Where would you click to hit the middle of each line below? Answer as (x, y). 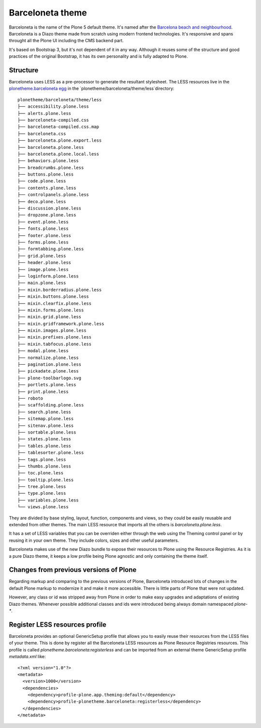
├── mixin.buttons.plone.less (53, 297)
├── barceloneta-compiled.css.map (58, 127)
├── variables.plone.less (48, 500)
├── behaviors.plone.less (48, 161)
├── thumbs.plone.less (44, 466)
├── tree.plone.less (42, 487)
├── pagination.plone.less (50, 364)
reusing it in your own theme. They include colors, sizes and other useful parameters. (94, 540)
